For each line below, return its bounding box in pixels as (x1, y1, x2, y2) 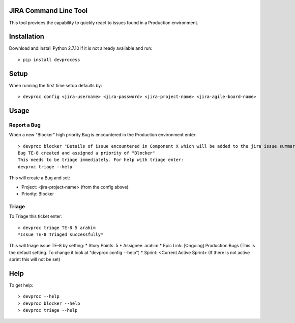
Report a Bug (9, 121, 41, 128)
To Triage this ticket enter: (9, 213, 62, 219)
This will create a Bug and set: (9, 175, 70, 181)
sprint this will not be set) (9, 257, 60, 262)
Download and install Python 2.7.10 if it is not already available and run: (9, 45, 152, 51)
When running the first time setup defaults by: (9, 82, 103, 88)
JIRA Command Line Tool (9, 6, 88, 15)
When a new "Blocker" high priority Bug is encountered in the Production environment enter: (9, 132, 197, 138)
